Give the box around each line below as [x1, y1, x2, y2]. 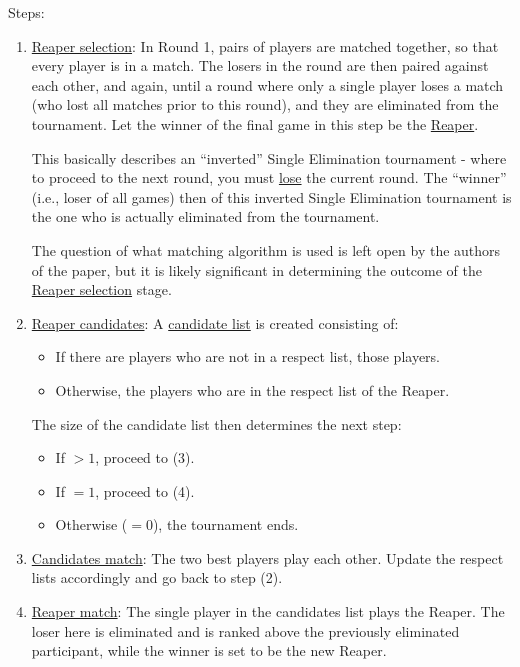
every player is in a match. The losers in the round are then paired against [31, 55, 489, 76]
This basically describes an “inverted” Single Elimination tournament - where [31, 147, 507, 168]
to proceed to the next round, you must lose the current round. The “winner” [31, 167, 507, 188]
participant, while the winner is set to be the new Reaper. [31, 640, 387, 661]
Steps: [8, 2, 45, 22]
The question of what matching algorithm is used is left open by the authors [31, 239, 501, 260]
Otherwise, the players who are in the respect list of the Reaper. [55, 379, 450, 400]
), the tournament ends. [152, 514, 299, 535]
